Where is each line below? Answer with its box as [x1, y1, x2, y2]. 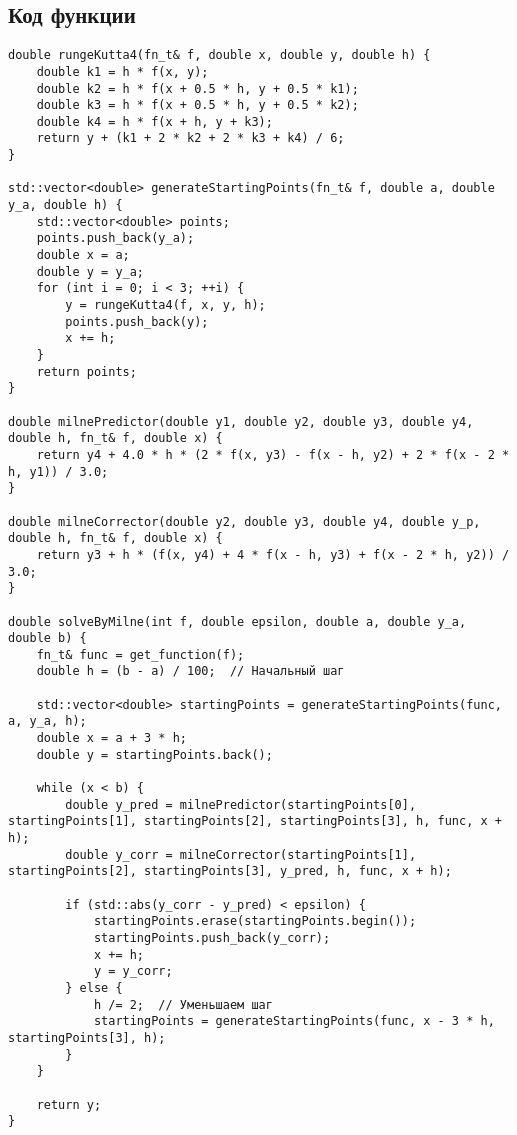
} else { [65, 980, 123, 995]
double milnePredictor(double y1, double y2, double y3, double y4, [8, 414, 474, 429]
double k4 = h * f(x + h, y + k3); [36, 114, 273, 129]
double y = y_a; [36, 264, 145, 279]
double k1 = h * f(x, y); [36, 64, 209, 79]
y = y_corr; [93, 964, 173, 979]
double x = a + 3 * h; [36, 731, 187, 746]
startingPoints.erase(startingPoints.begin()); [93, 914, 417, 929]
